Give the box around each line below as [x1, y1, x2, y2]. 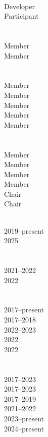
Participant [4, 11, 39, 21]
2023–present [4, 413, 44, 423]
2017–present [4, 304, 44, 315]
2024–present [4, 423, 44, 433]
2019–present [4, 225, 44, 236]
